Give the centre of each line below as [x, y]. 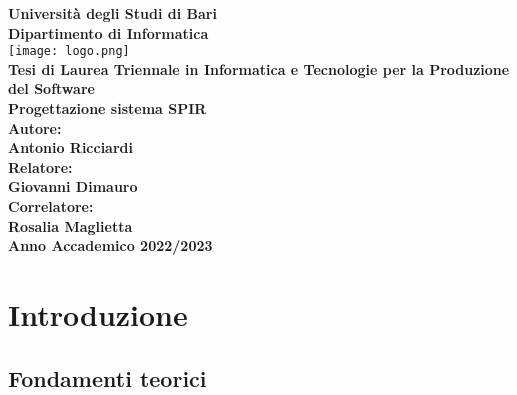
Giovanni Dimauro [73, 186]
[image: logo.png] [69, 51]
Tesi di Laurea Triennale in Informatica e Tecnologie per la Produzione [259, 68]
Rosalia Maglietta [70, 225]
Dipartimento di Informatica [108, 32]
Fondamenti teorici [107, 377]
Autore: [35, 127]
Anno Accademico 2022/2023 [110, 245]
